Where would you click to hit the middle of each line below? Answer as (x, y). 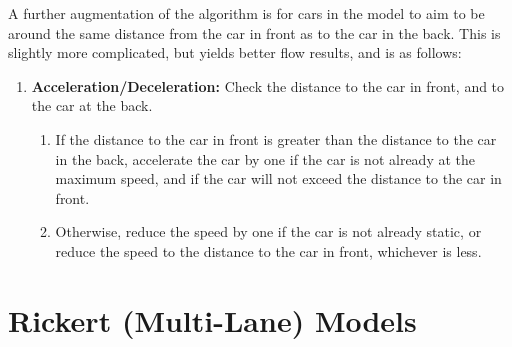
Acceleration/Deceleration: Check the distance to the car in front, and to (268, 85)
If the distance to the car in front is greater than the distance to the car (276, 138)
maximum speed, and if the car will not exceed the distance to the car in (278, 178)
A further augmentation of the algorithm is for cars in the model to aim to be (246, 13)
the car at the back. (92, 105)
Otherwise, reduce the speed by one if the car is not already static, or (268, 231)
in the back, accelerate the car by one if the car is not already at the (265, 158)
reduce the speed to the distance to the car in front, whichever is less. (268, 250)
